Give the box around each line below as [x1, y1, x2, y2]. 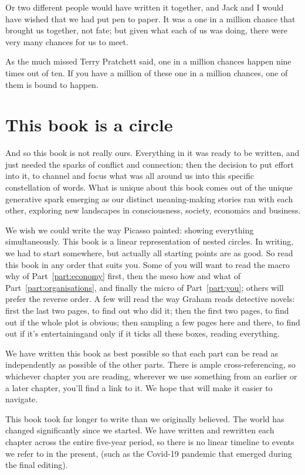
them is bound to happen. [5, 78, 99, 90]
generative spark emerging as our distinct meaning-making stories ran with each [5, 192, 293, 205]
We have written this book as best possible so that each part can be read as [5, 347, 278, 359]
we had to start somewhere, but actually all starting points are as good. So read [5, 247, 293, 259]
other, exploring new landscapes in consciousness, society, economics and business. [5, 204, 301, 216]
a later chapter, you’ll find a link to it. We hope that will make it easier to [5, 381, 273, 393]
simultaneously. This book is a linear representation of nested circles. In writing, [5, 235, 294, 247]
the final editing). [5, 459, 68, 471]
